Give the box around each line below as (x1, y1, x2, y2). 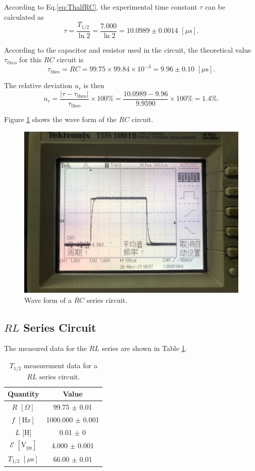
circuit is (57, 54, 84, 65)
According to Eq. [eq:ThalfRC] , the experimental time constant (4, 2, 197, 12)
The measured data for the (4, 343, 87, 354)
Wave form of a (24, 294, 72, 305)
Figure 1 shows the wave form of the (4, 114, 117, 125)
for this (19, 54, 42, 65)
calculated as (4, 11, 44, 22)
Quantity (8, 388, 39, 399)
